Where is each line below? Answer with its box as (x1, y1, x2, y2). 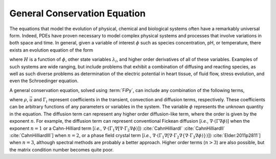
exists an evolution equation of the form (9, 47, 94, 53)
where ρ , (9, 97, 29, 103)
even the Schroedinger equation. (9, 78, 79, 84)
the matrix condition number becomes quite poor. (9, 146, 114, 153)
